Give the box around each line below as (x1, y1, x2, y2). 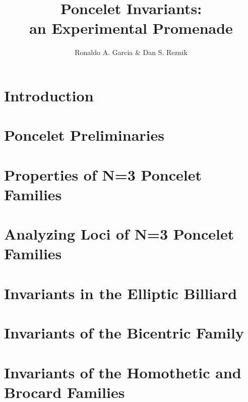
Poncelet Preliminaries (4, 125, 164, 145)
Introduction (4, 85, 94, 105)
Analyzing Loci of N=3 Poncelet (4, 223, 234, 244)
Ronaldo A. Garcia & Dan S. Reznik (75, 47, 188, 58)
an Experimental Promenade (29, 18, 233, 38)
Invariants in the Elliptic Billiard (4, 282, 237, 303)
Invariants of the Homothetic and (4, 362, 241, 382)
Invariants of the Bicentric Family (4, 322, 244, 343)
